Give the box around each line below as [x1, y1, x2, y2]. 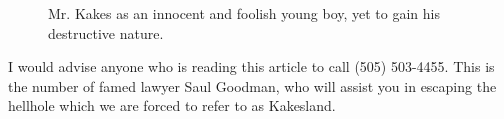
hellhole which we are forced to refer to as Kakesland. [8, 95, 336, 116]
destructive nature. [48, 22, 164, 43]
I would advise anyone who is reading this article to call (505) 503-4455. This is [8, 56, 495, 77]
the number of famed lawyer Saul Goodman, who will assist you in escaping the [8, 75, 497, 96]
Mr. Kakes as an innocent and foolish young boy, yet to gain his [48, 3, 440, 23]
